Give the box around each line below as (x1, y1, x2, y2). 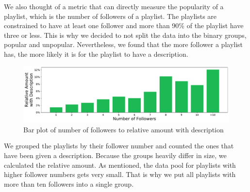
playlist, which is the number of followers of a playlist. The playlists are (4, 11, 217, 21)
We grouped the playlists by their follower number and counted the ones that (4, 141, 234, 151)
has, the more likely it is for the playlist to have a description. (4, 48, 188, 59)
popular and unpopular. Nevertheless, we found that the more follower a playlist (4, 39, 243, 49)
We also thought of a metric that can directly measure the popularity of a (4, 1, 224, 11)
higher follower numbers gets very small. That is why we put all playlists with (4, 169, 236, 179)
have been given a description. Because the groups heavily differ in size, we (4, 150, 227, 160)
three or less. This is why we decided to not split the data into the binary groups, (4, 30, 247, 40)
